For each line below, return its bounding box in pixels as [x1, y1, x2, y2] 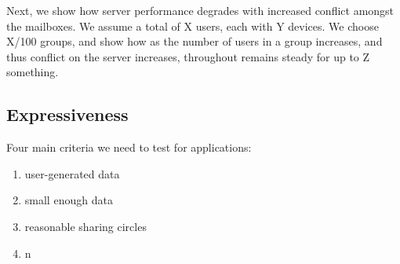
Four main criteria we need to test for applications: [6, 139, 252, 156]
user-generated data [24, 165, 120, 181]
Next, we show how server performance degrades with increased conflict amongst [6, 2, 395, 18]
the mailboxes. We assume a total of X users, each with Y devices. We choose [6, 17, 379, 34]
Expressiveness [6, 102, 129, 126]
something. [6, 64, 59, 80]
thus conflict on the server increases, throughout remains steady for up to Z [6, 48, 370, 64]
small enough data [24, 192, 113, 208]
